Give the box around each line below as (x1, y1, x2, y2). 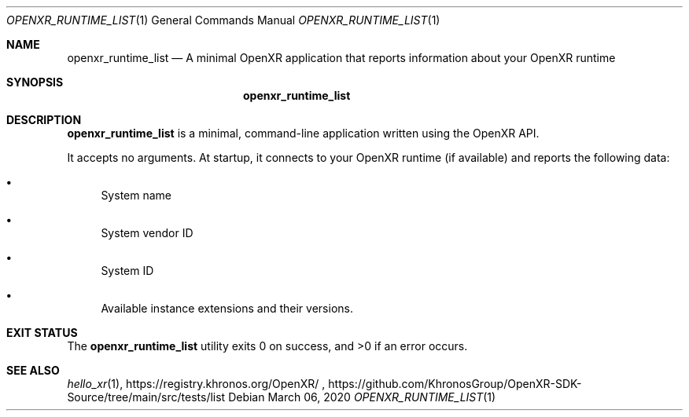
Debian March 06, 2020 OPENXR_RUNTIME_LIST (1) (228, 390, 496, 404)
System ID (101, 264, 154, 277)
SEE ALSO (6, 364, 60, 377)
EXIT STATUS (6, 326, 78, 339)
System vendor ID (101, 226, 193, 240)
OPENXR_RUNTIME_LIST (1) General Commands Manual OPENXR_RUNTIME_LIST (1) (6, 13, 440, 27)
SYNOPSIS (6, 75, 64, 89)
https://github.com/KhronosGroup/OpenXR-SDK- (328, 377, 582, 390)
